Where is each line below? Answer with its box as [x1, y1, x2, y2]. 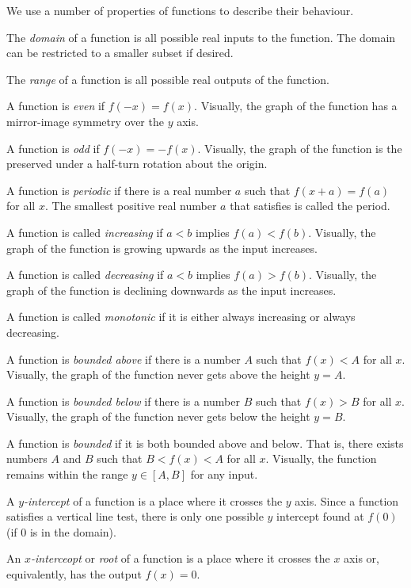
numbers [6, 450, 48, 467]
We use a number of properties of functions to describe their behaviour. [6, 2, 354, 18]
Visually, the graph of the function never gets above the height [6, 366, 310, 383]
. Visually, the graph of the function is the [197, 139, 402, 156]
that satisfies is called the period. [230, 197, 390, 214]
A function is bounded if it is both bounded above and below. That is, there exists [6, 434, 404, 451]
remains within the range [6, 466, 128, 483]
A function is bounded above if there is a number [6, 350, 241, 367]
